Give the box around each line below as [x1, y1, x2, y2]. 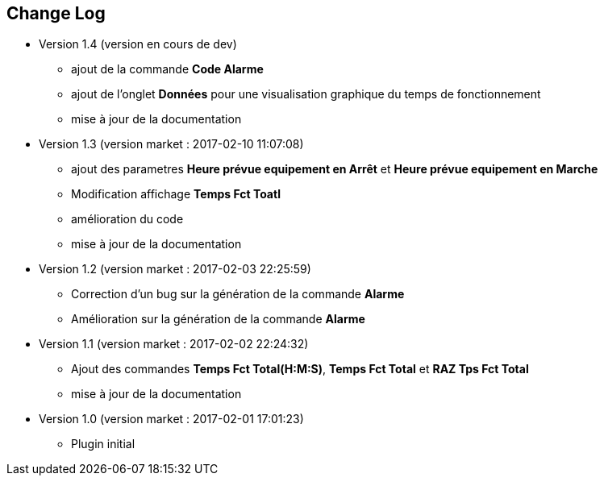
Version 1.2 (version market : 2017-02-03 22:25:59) [39, 262, 311, 276]
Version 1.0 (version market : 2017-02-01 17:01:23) [39, 412, 304, 426]
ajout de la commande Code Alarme [71, 62, 264, 77]
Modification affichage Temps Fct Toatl [71, 187, 281, 202]
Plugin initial [71, 437, 135, 451]
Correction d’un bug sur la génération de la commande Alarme [71, 287, 405, 301]
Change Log [6, 3, 106, 23]
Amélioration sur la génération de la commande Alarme [71, 312, 365, 326]
